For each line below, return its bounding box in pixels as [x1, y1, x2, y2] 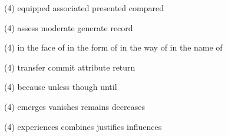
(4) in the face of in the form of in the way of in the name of [4, 41, 223, 54]
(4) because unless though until [4, 81, 117, 93]
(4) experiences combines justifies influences [4, 120, 162, 132]
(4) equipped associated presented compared [4, 2, 164, 14]
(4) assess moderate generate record [4, 21, 133, 34]
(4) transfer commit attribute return [4, 61, 136, 73]
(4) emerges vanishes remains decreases [4, 100, 145, 112]
